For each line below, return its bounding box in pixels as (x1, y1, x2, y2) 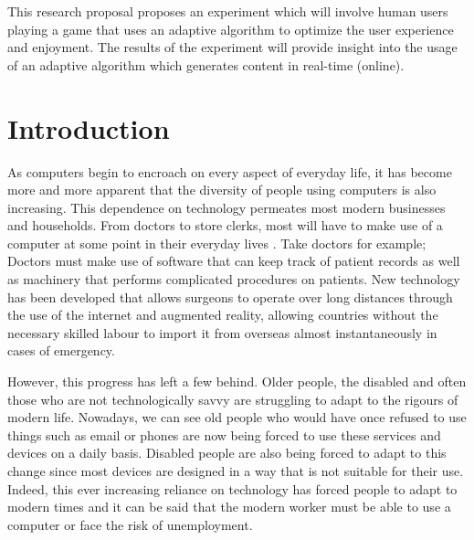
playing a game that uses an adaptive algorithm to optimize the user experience (7, 19, 454, 38)
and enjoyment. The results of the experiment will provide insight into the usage (7, 37, 458, 57)
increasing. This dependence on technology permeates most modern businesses (7, 197, 446, 217)
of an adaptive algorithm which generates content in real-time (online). (7, 55, 405, 74)
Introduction (7, 109, 170, 146)
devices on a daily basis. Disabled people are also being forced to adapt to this (7, 443, 447, 462)
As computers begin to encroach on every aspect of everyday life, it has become (7, 162, 452, 181)
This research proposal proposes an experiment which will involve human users (7, 2, 448, 20)
